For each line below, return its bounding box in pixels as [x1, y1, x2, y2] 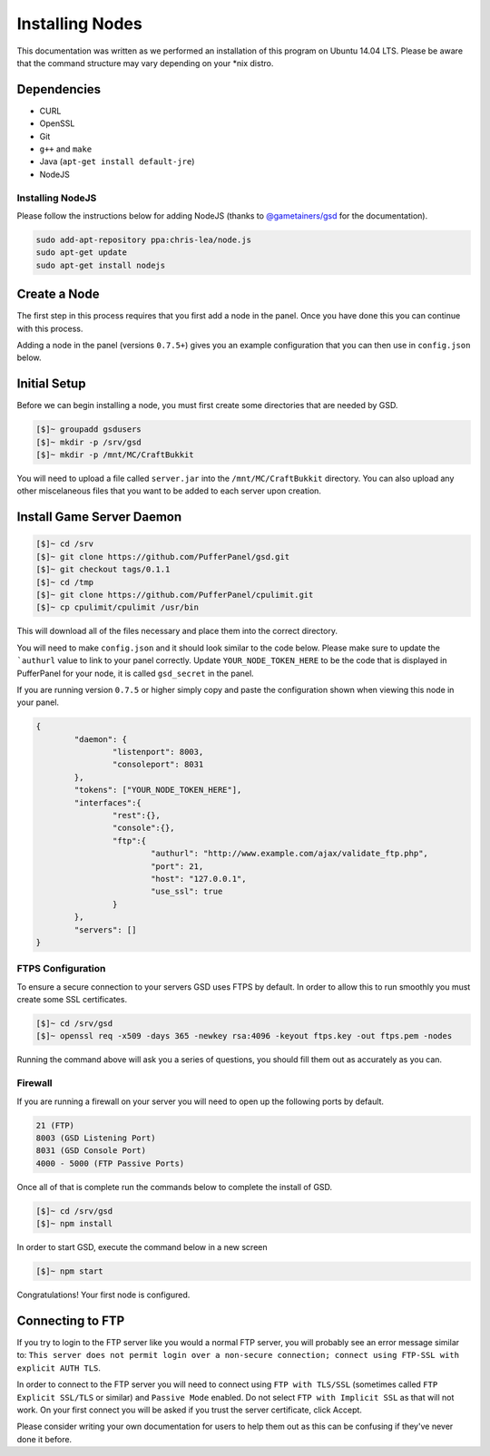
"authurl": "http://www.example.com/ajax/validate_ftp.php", [150, 848, 428, 859]
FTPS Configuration [16, 963, 106, 975]
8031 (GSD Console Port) [35, 1146, 147, 1156]
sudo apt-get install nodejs [35, 259, 166, 270]
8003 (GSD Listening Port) [35, 1132, 156, 1143]
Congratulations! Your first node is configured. [16, 1289, 191, 1301]
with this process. [16, 323, 83, 334]
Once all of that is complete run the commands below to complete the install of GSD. [16, 1181, 333, 1192]
